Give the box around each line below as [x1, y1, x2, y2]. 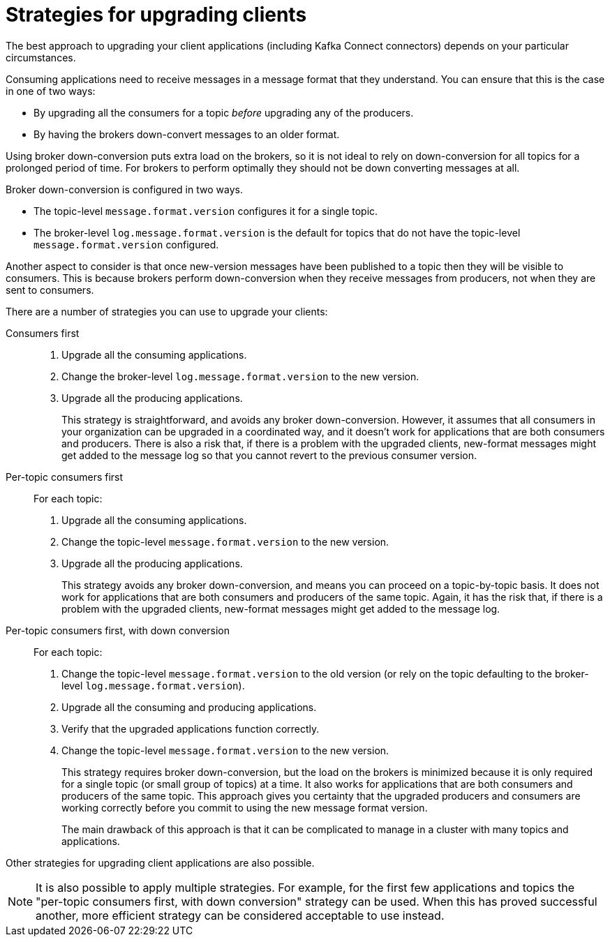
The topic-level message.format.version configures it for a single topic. [34, 204, 378, 217]
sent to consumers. [6, 283, 94, 296]
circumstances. [6, 51, 76, 63]
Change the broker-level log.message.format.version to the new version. [61, 370, 419, 382]
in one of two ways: [6, 84, 96, 97]
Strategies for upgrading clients [6, 3, 307, 27]
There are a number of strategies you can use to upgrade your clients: [6, 305, 328, 317]
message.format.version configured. [34, 238, 219, 251]
